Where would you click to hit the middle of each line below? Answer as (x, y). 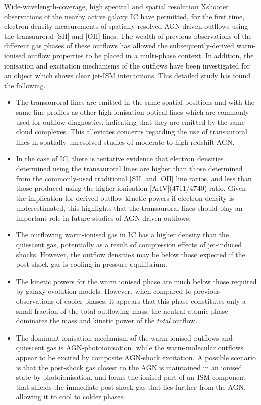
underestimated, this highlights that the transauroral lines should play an (129, 208)
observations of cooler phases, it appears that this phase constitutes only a (131, 301)
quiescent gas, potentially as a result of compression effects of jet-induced (129, 245)
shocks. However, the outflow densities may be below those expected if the (130, 254)
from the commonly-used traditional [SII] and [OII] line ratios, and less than (134, 178)
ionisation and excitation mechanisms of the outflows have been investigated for (127, 65)
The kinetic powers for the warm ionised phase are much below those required (136, 281)
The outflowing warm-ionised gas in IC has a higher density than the (122, 234)
